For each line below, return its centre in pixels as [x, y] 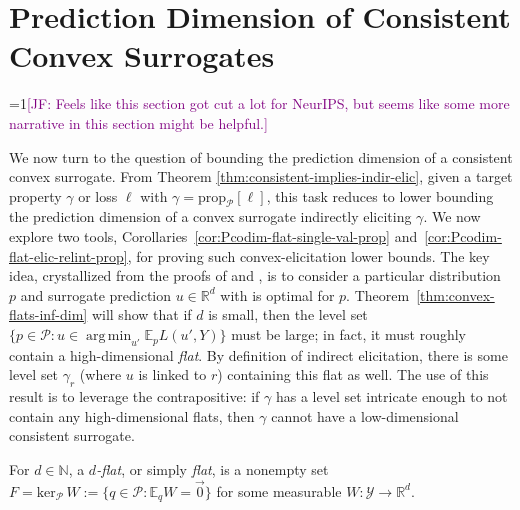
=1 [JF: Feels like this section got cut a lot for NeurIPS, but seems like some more [259, 103]
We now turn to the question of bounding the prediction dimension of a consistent [261, 156]
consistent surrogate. [72, 435]
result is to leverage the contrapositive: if [134, 396]
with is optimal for [277, 294]
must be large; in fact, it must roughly [348, 334]
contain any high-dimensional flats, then [132, 415]
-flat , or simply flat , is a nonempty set [212, 469]
